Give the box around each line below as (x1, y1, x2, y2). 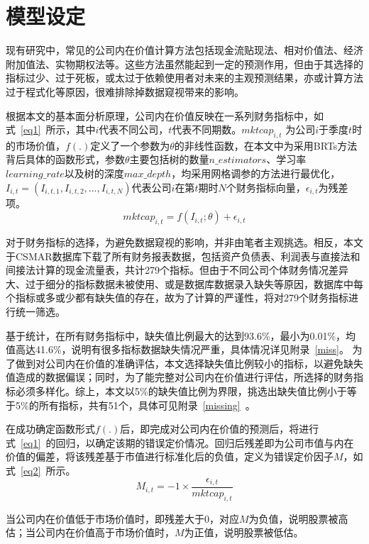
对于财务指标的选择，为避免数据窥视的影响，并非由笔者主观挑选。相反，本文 (6, 235, 363, 250)
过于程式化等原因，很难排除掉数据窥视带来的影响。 (6, 84, 244, 99)
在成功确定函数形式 (6, 421, 95, 436)
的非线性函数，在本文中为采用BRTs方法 (174, 138, 358, 152)
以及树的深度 (64, 166, 124, 181)
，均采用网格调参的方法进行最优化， (171, 166, 341, 181)
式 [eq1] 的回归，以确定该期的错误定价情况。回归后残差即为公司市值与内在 (6, 435, 354, 450)
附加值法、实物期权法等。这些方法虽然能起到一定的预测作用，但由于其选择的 (6, 56, 363, 71)
